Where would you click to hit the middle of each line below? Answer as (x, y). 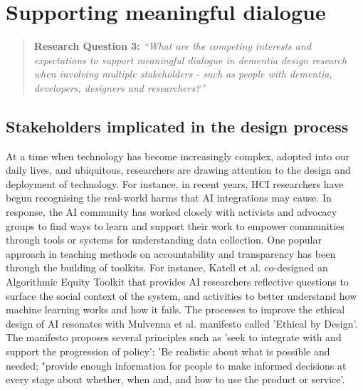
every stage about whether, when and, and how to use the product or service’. (175, 379)
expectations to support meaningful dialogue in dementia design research (190, 59)
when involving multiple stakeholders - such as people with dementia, (183, 74)
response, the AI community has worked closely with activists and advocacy (172, 212)
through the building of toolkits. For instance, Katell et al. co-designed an (167, 267)
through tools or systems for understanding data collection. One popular (164, 240)
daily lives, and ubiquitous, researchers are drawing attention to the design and (178, 170)
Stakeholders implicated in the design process (177, 126)
